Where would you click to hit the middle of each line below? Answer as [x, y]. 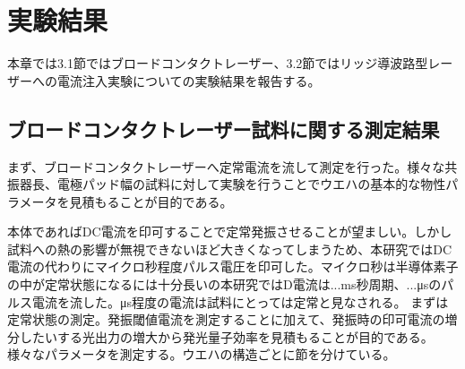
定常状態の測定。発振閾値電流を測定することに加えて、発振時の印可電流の [226, 319]
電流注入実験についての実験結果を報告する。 [189, 80]
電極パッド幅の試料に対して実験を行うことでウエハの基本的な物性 [251, 184]
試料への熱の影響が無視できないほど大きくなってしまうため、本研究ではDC [230, 249]
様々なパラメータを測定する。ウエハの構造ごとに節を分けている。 [202, 354]
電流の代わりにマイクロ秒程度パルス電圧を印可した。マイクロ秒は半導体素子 [233, 266]
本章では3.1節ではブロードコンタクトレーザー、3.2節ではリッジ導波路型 [218, 63]
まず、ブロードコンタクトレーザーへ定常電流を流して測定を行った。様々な [226, 166]
